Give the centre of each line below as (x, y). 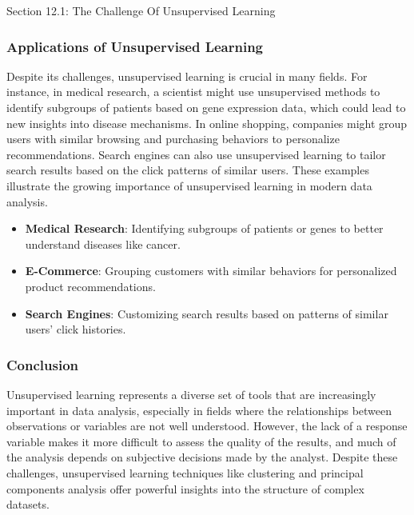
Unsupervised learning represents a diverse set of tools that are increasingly (191, 394)
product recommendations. (90, 286)
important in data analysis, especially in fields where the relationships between (199, 410)
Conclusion (42, 364)
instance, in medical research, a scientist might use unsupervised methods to (193, 92)
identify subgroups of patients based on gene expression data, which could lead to (206, 107)
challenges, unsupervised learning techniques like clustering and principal (185, 472)
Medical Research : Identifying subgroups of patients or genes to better (204, 228)
